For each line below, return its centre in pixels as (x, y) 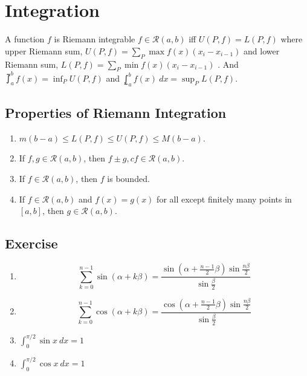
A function (25, 39)
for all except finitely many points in (224, 199)
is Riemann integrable (95, 39)
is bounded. (128, 178)
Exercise (31, 243)
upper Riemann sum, (44, 50)
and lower (262, 50)
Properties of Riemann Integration (116, 112)
